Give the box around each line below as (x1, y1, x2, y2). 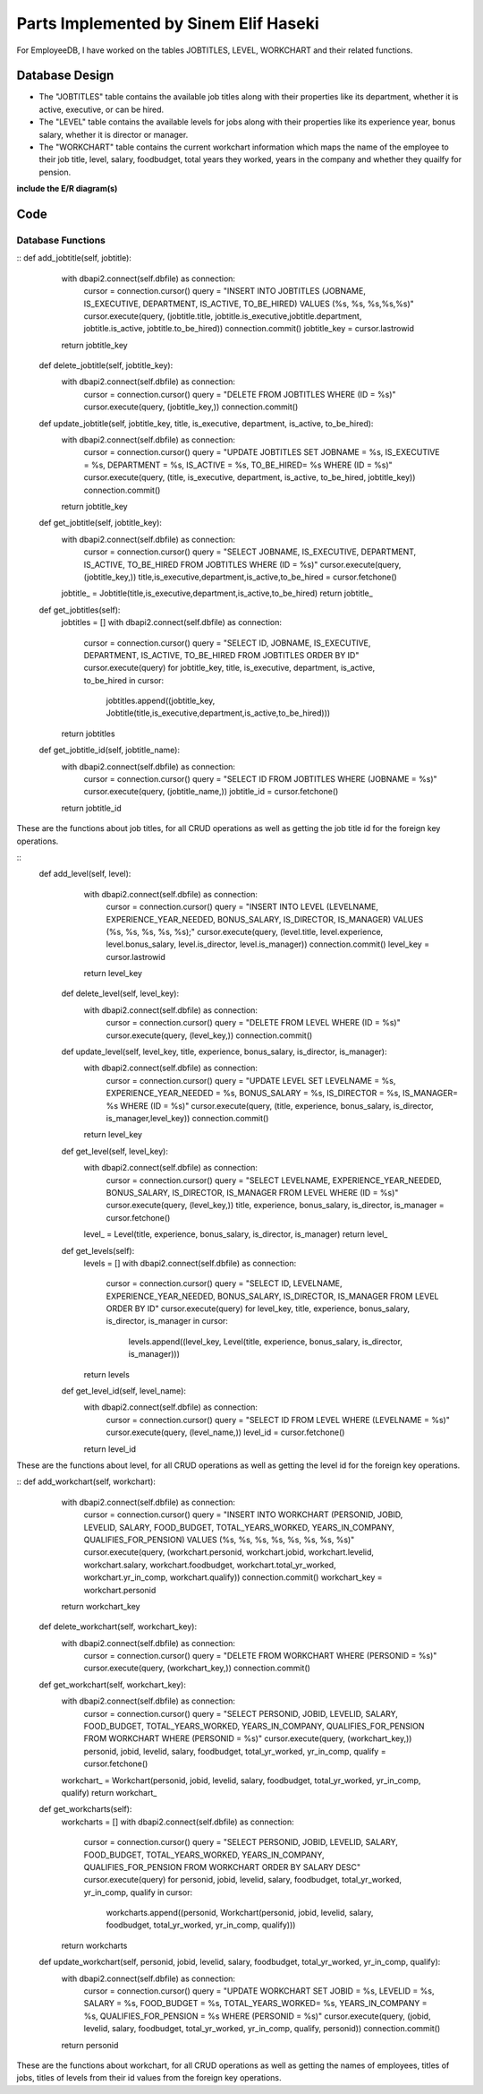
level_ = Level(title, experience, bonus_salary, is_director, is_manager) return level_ (83, 1229, 388, 1240)
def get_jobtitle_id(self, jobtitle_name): (38, 744, 181, 756)
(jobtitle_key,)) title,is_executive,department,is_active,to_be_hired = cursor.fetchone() (83, 571, 397, 582)
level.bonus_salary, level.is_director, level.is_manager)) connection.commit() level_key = (106, 939, 429, 949)
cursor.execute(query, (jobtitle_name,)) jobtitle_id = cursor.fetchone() (83, 786, 339, 797)
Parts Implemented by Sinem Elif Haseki (16, 13, 319, 33)
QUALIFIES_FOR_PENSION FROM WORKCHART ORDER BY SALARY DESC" (83, 1861, 361, 1872)
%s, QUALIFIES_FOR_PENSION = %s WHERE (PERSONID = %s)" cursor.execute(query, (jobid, (83, 2011, 431, 2021)
